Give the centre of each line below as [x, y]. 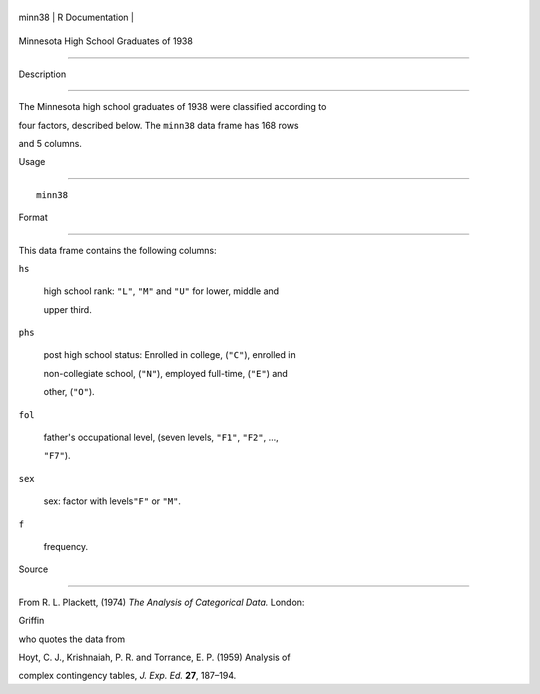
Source [33, 569]
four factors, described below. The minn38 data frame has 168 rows [158, 125]
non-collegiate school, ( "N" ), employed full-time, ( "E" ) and [166, 373]
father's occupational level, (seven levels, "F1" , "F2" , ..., [161, 437]
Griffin [31, 621]
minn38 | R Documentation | [76, 17]
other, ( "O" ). [69, 392]
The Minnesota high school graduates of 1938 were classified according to [172, 107]
